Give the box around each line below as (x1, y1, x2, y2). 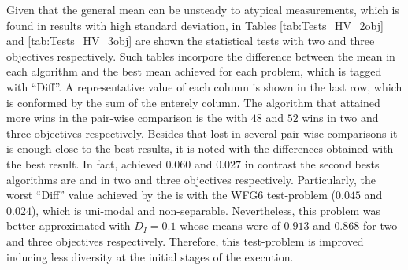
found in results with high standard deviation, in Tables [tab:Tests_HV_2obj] (6, 17, 384, 33)
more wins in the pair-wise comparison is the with (6, 109, 248, 126)
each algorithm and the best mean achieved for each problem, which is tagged (6, 63, 382, 80)
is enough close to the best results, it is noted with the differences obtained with (6, 140, 394, 157)
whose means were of (180, 217, 280, 234)
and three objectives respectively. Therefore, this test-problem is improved (6, 232, 364, 249)
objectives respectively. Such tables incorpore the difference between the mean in (6, 47, 395, 64)
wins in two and (302, 109, 379, 126)
